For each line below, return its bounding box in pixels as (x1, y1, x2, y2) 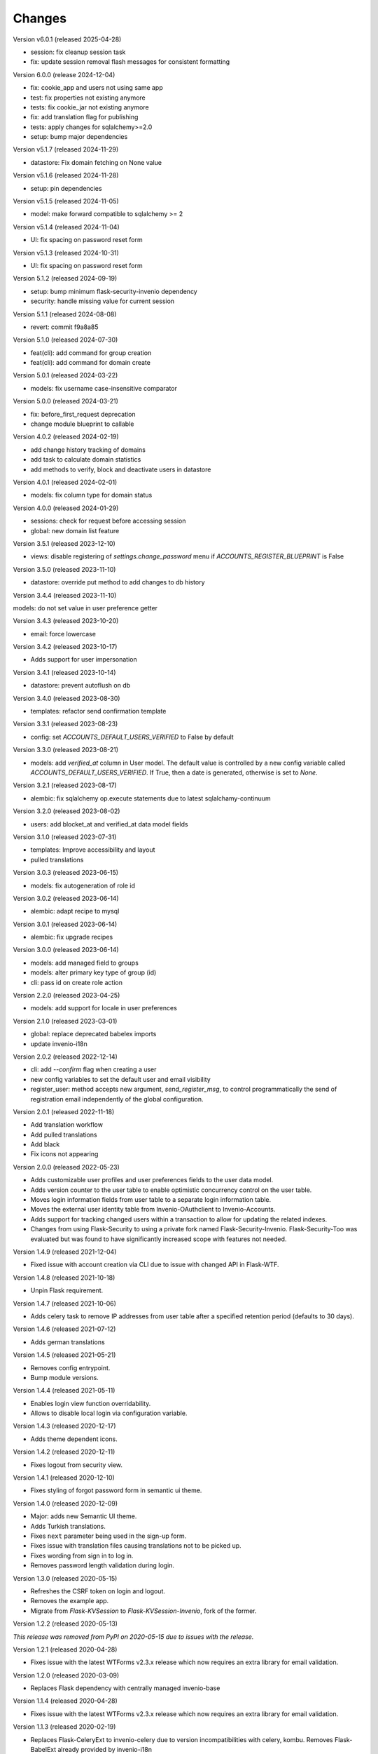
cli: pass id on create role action (30, 978, 122, 986)
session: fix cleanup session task (30, 48, 126, 56)
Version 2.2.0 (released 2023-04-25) (13, 991, 120, 1000)
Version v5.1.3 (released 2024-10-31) (13, 248, 119, 257)
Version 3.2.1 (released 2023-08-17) (13, 781, 117, 789)
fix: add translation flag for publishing (30, 113, 139, 121)
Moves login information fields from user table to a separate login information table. (30, 1196, 272, 1204)
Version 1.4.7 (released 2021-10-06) (13, 1299, 117, 1308)
